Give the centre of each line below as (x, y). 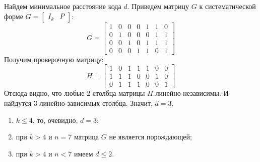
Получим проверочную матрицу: (54, 59)
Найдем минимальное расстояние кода (63, 6)
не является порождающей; (150, 137)
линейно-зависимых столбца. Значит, (96, 103)
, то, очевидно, (55, 120)
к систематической (227, 6)
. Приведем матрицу (158, 6)
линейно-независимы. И (192, 93)
